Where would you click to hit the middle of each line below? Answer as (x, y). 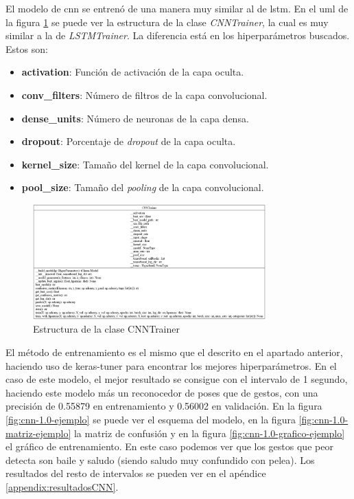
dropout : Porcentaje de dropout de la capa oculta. (129, 141)
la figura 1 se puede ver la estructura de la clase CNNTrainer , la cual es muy (167, 22)
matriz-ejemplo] (38, 433)
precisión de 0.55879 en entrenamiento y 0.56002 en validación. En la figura (164, 406)
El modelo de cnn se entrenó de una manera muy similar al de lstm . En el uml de (177, 8)
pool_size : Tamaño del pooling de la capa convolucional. (143, 187)
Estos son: (27, 48)
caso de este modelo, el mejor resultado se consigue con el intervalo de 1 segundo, (177, 379)
